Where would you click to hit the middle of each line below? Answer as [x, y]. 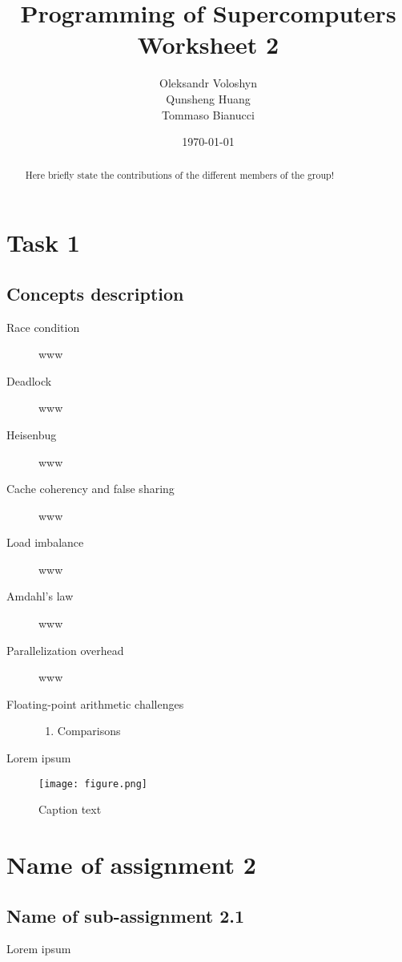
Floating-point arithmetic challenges [95, 703]
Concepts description [95, 293]
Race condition [43, 327]
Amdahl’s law [40, 596]
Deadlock [29, 380]
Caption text [70, 809]
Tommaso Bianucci [208, 114]
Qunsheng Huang [208, 98]
